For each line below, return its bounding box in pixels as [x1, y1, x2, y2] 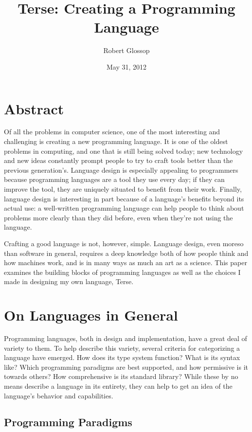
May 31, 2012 [106, 61, 147, 72]
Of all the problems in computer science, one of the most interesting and [4, 126, 220, 137]
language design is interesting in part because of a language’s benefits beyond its [4, 193, 244, 203]
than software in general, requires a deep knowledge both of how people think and [4, 248, 249, 258]
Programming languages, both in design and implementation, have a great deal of [4, 333, 247, 343]
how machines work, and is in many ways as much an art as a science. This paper [4, 257, 247, 268]
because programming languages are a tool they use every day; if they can [4, 174, 225, 184]
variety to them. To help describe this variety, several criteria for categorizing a [4, 342, 240, 353]
